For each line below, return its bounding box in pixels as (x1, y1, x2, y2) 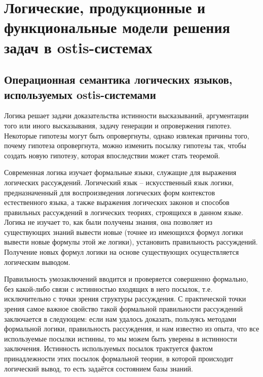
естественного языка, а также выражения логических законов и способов (4, 197, 230, 208)
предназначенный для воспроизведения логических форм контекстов (4, 187, 215, 197)
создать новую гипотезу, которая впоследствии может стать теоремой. (4, 150, 220, 160)
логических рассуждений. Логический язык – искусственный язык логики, (4, 177, 234, 187)
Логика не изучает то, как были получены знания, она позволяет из (4, 217, 213, 227)
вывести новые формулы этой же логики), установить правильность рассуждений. (4, 236, 258, 247)
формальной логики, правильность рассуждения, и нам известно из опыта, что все (4, 323, 259, 334)
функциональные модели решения (4, 17, 230, 38)
